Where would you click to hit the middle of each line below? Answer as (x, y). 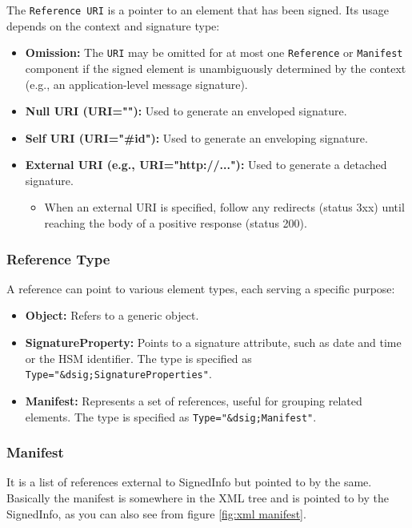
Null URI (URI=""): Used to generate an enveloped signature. (186, 111)
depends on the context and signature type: (113, 25)
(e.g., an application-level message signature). (136, 84)
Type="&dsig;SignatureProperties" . (118, 374)
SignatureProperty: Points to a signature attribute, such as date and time (213, 343)
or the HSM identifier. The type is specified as (138, 358)
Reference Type (58, 258)
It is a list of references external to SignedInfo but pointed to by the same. (189, 482)
